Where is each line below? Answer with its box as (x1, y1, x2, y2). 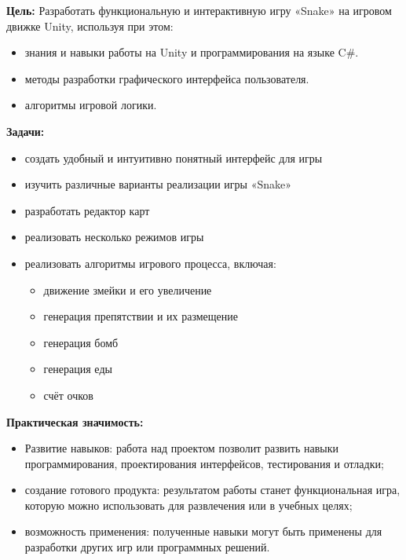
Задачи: (6, 123, 45, 139)
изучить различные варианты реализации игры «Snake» (24, 176, 292, 192)
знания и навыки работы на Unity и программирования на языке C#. (24, 44, 359, 60)
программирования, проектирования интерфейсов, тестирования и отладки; (24, 455, 384, 471)
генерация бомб (43, 334, 119, 350)
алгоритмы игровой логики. (24, 97, 157, 113)
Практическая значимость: (6, 413, 144, 430)
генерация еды (43, 361, 112, 377)
